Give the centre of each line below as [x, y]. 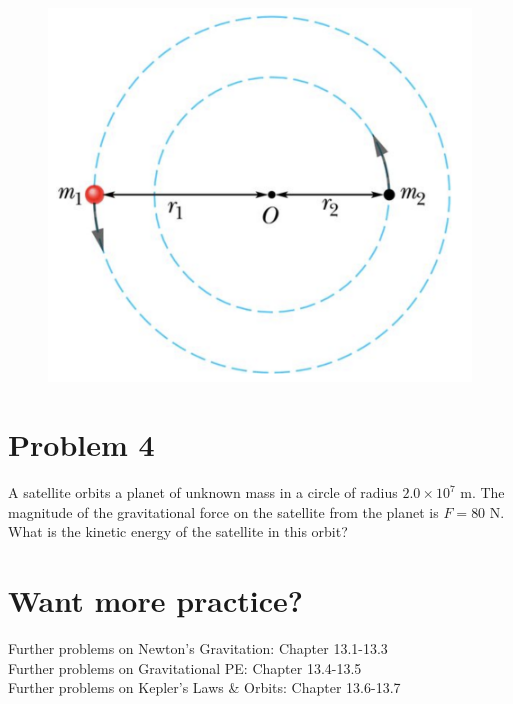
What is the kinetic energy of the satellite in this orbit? [178, 531]
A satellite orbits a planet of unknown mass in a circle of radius [203, 492]
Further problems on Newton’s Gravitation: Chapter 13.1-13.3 [198, 648]
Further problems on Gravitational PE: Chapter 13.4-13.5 [185, 667]
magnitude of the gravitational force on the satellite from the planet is [223, 511]
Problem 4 [81, 444]
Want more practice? [156, 600]
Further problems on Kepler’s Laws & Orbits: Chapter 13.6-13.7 [204, 687]
